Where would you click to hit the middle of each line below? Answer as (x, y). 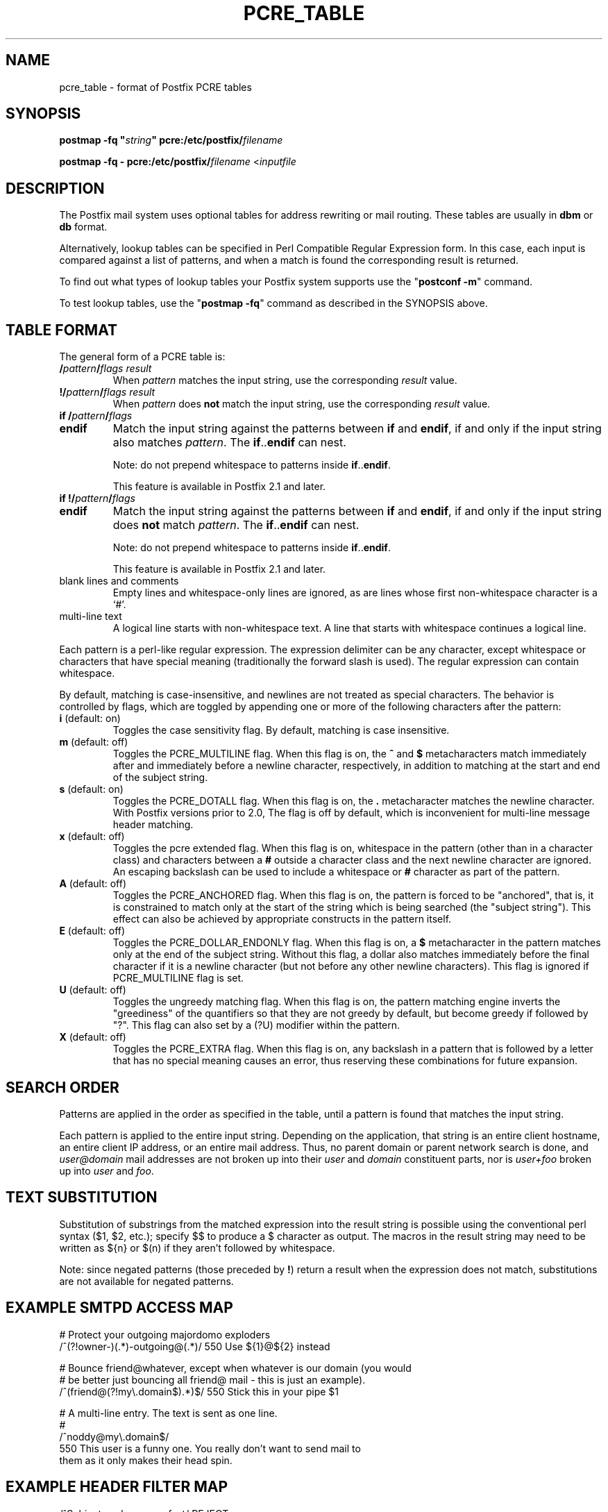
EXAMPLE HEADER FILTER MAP (117, 1487)
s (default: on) (91, 789)
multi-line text (91, 616)
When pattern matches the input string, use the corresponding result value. (285, 380)
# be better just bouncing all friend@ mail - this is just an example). (212, 1379)
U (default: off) (93, 990)
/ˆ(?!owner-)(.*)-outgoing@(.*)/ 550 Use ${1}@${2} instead (195, 1346)
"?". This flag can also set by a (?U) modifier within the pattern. (256, 1025)
